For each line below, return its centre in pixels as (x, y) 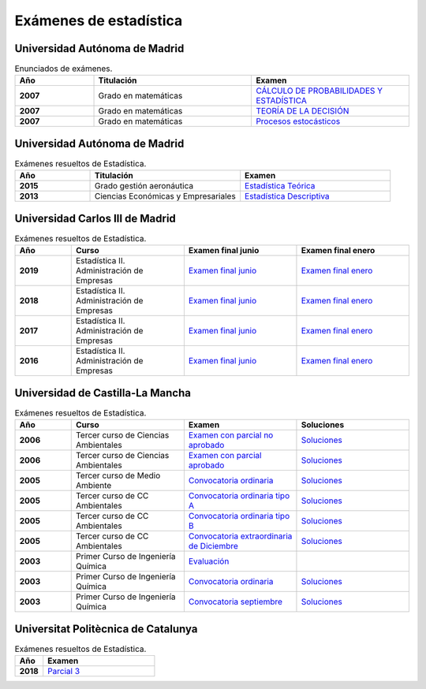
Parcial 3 (64, 671)
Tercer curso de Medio (118, 475)
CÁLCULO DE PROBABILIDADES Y (319, 91)
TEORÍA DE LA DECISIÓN (303, 111)
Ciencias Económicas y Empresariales (165, 196)
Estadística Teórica (280, 186)
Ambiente (93, 486)
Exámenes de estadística (99, 20)
